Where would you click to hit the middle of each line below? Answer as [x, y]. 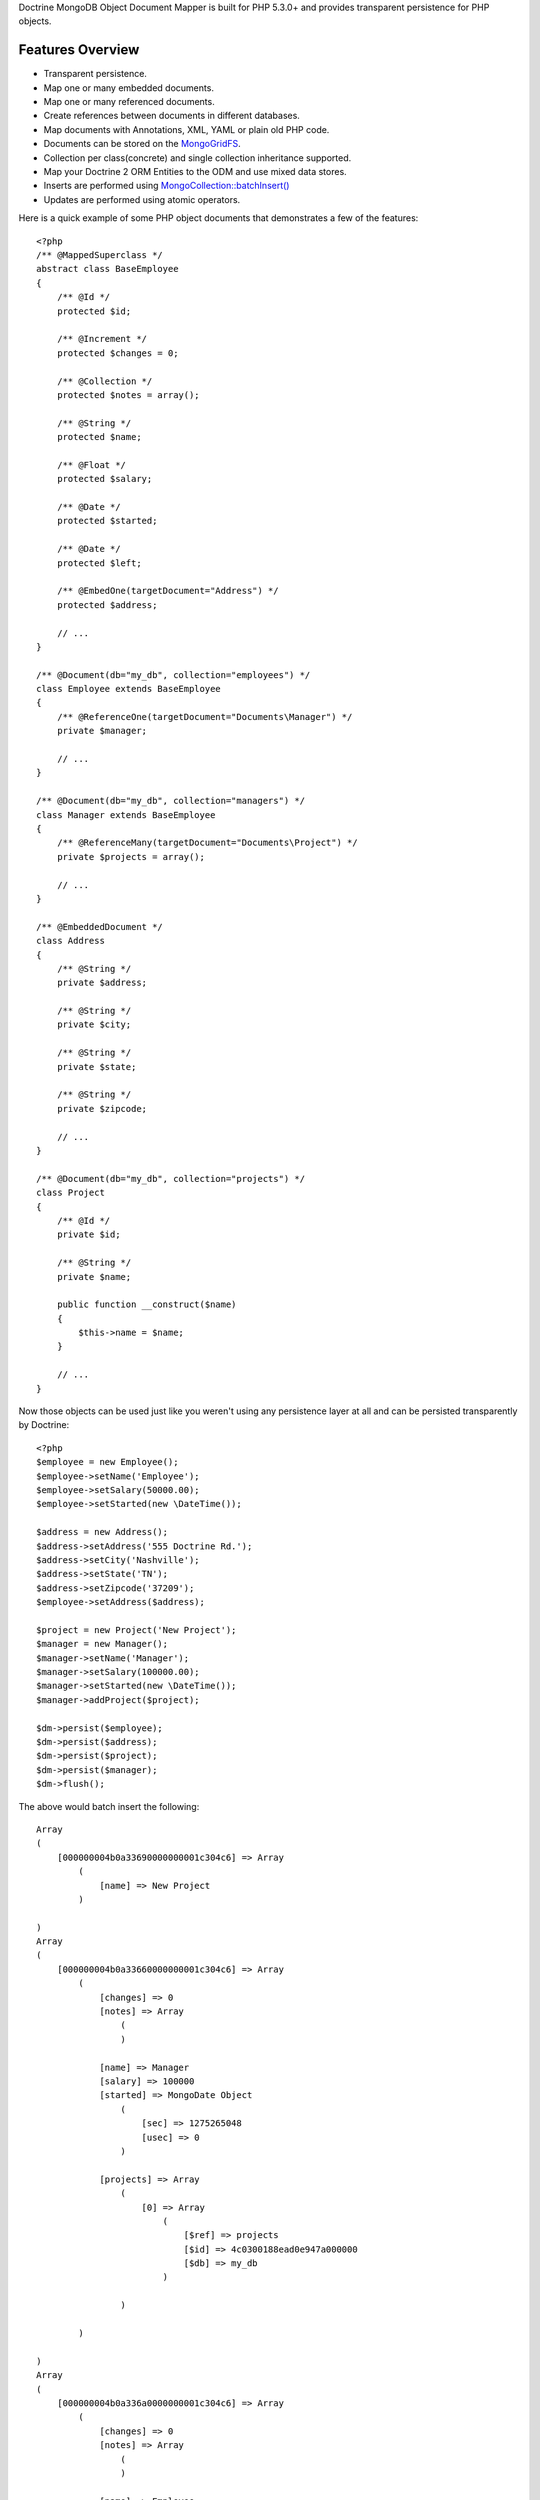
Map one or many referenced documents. [129, 102]
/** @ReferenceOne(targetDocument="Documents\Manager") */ [204, 716]
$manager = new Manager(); [102, 1644]
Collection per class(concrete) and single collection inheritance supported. [197, 157]
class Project [70, 1193]
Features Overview [79, 50]
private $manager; [102, 731]
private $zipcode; [102, 1108]
